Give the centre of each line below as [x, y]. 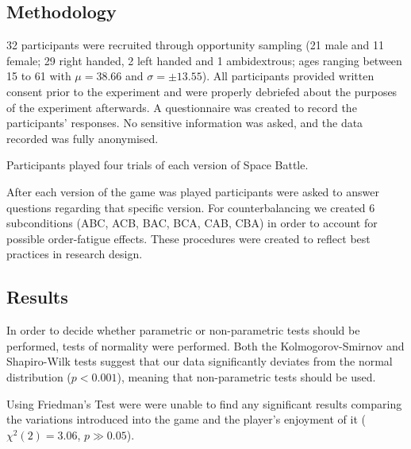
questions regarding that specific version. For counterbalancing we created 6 [191, 207]
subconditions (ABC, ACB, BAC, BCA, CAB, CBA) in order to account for [192, 223]
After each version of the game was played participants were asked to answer [193, 191]
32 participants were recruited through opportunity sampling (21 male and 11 [196, 45]
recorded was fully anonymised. [83, 138]
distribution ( [39, 376]
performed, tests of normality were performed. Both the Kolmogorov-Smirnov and [205, 345]
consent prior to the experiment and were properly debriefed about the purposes [202, 91]
